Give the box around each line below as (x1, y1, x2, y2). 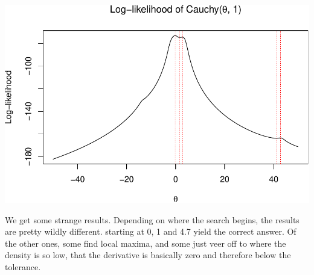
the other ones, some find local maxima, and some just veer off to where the (5, 236, 286, 249)
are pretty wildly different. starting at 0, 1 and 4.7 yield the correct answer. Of (5, 225, 296, 238)
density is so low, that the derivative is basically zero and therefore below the (5, 249, 291, 261)
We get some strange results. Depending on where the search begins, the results (5, 213, 300, 226)
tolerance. (5, 260, 41, 273)
